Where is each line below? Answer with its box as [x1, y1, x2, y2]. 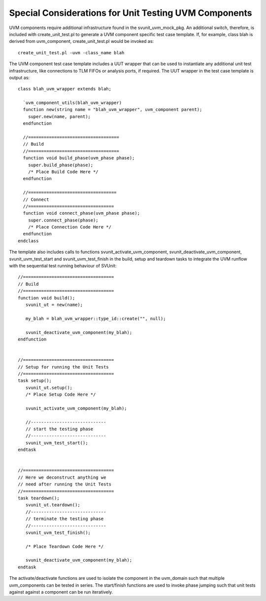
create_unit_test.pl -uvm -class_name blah [18, 50, 125, 55]
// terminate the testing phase [25, 516, 104, 522]
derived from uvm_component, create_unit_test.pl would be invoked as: [9, 38, 154, 44]
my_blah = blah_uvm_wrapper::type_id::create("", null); [25, 316, 166, 321]
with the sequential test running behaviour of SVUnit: [9, 263, 117, 269]
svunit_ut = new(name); [25, 302, 83, 307]
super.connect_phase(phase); [28, 217, 99, 223]
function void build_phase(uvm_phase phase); [23, 155, 135, 161]
